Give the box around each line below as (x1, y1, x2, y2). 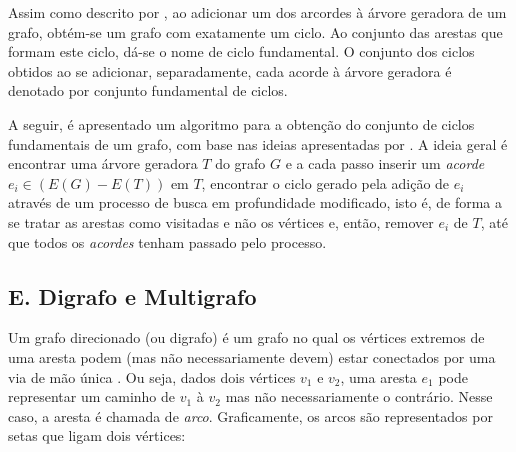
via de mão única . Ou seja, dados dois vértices (8, 366, 296, 387)
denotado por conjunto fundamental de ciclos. (8, 80, 288, 101)
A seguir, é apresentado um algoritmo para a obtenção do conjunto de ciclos (8, 113, 475, 134)
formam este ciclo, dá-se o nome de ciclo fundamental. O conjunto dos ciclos (8, 41, 475, 62)
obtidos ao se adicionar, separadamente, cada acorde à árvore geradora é (8, 60, 452, 81)
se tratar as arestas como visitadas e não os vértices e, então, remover (8, 211, 434, 232)
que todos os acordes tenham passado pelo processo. (8, 231, 327, 252)
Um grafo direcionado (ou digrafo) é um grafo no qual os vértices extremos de (8, 327, 485, 348)
